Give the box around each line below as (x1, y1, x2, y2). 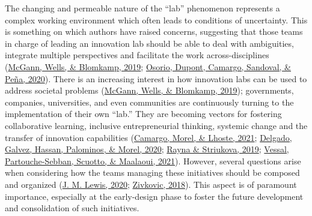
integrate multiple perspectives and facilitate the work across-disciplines (5, 49, 269, 61)
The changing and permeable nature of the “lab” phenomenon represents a (5, 2, 280, 14)
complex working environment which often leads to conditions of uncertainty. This (5, 13, 308, 26)
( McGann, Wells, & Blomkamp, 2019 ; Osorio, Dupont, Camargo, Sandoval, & (5, 60, 292, 73)
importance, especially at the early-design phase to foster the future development (5, 190, 304, 202)
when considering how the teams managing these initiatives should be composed (5, 166, 300, 179)
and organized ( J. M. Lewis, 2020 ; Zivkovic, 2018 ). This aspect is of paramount (5, 178, 297, 190)
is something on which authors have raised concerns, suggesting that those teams (5, 25, 303, 38)
